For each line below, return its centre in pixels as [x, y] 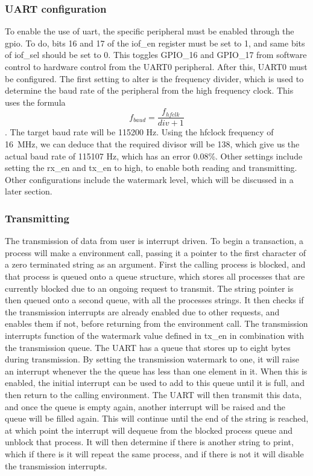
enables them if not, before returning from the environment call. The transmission [156, 323]
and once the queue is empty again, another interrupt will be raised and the [145, 406]
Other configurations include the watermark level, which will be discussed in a [149, 179]
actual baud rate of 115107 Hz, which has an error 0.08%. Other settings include [154, 156]
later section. [29, 191]
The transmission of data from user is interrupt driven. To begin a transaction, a [154, 241]
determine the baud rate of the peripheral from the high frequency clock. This [149, 90]
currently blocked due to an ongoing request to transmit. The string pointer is [149, 288]
